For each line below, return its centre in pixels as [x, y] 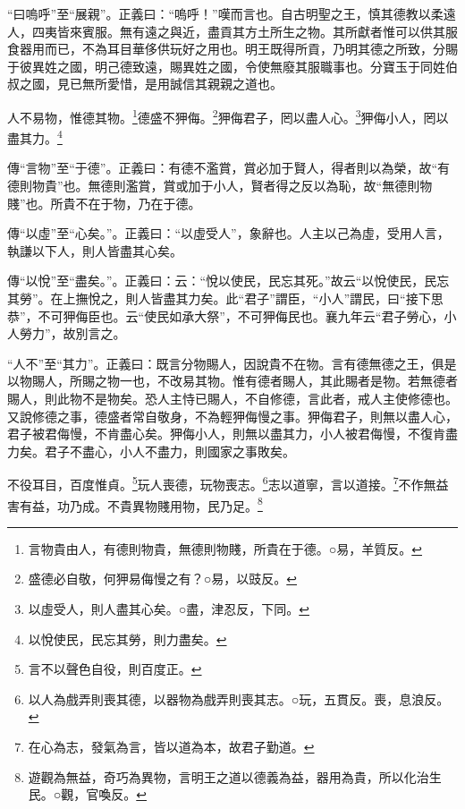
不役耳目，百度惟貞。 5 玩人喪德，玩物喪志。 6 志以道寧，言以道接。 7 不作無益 [228, 483]
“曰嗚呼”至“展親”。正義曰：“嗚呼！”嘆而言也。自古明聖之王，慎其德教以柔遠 [232, 13]
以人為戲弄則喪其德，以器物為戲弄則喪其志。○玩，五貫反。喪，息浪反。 [239, 698]
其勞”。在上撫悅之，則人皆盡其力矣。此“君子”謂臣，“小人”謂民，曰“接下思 [225, 298]
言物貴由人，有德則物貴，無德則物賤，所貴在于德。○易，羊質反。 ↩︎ [225, 548]
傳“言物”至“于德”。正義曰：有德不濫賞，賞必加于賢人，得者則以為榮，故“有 [229, 168]
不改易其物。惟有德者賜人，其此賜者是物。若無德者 [307, 381]
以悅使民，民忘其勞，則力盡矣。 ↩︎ [127, 639]
